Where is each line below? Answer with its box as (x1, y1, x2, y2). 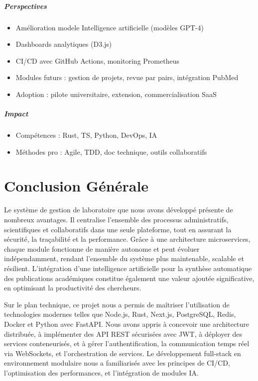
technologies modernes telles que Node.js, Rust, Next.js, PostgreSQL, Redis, (4, 309, 236, 319)
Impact (4, 108, 28, 119)
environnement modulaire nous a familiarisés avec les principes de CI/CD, (4, 358, 230, 368)
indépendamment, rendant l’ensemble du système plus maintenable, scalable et (4, 253, 244, 264)
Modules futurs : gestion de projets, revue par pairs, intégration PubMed (15, 72, 239, 83)
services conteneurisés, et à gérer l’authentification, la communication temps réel (4, 338, 250, 349)
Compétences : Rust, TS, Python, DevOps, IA (15, 130, 157, 140)
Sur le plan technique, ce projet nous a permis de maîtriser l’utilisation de (4, 299, 230, 309)
